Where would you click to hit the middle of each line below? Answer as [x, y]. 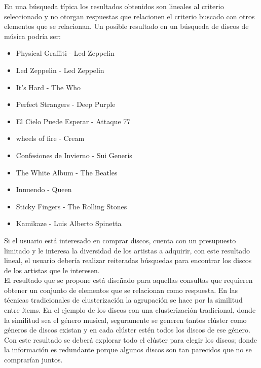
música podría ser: [32, 36]
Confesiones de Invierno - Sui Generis [74, 155]
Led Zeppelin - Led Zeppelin [60, 70]
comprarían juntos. [33, 360]
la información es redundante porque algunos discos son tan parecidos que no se [128, 349]
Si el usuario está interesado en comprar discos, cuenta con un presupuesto [120, 240]
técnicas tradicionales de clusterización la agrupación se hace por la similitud [123, 300]
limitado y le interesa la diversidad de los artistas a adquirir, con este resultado [127, 250]
